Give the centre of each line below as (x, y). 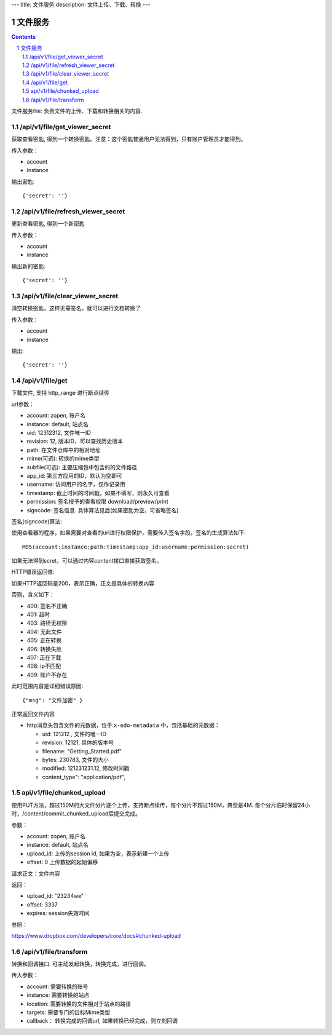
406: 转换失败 (44, 649)
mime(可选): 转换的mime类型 (63, 459)
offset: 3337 (42, 905)
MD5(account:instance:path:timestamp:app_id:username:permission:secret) (136, 547)
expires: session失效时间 (58, 913)
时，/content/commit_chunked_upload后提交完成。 (76, 814)
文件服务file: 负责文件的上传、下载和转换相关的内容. (77, 111)
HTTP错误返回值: (33, 572)
